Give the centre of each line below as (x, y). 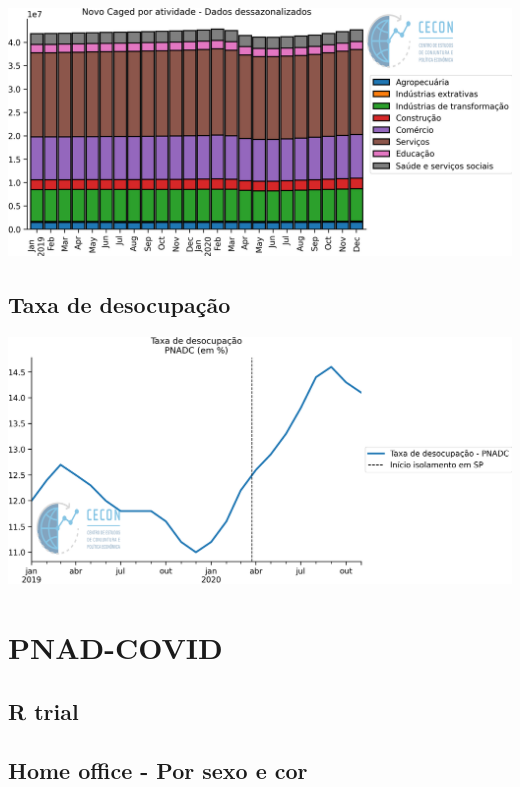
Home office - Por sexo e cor (158, 769)
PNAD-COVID (115, 647)
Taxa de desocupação (119, 304)
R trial (43, 710)
